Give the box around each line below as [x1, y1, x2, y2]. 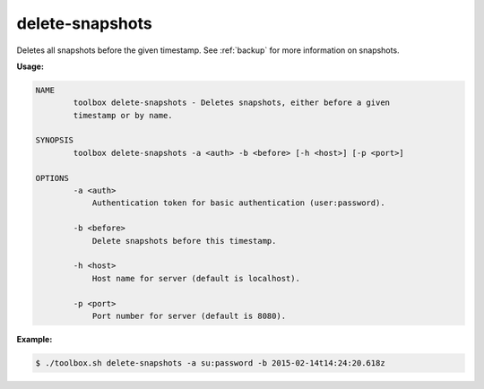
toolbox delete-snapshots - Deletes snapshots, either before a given [73, 98, 390, 108]
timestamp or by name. [73, 110, 174, 120]
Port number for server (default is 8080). [91, 310, 287, 321]
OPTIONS [35, 173, 69, 183]
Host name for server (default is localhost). [91, 273, 300, 283]
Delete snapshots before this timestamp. [91, 236, 277, 246]
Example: [16, 333, 53, 344]
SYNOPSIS [35, 135, 74, 145]
